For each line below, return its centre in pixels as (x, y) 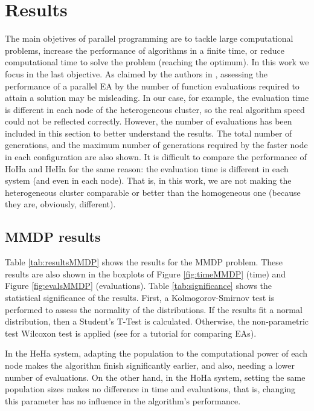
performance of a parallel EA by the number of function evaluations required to (152, 86)
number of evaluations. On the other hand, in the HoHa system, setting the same (155, 377)
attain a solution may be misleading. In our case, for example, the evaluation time (157, 98)
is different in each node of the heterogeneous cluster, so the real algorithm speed (155, 109)
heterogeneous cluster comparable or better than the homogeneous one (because (153, 192)
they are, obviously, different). (60, 204)
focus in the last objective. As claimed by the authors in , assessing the (136, 73)
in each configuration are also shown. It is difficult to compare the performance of (156, 157)
